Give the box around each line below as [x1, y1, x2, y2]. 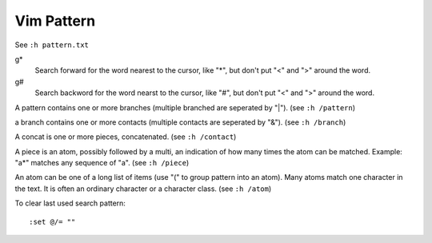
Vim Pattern [14, 12, 96, 30]
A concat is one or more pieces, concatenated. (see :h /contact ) [14, 132, 237, 141]
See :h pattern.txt [14, 40, 90, 50]
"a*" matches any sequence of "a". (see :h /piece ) [14, 158, 190, 168]
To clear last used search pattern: [14, 198, 126, 208]
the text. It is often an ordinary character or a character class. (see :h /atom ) [14, 184, 272, 193]
